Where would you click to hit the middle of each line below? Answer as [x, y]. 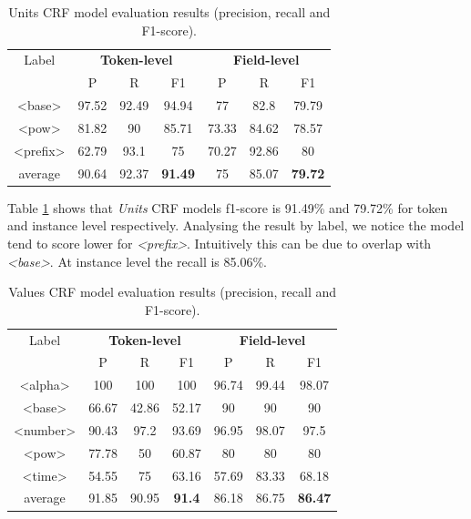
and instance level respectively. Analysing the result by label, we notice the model [236, 225]
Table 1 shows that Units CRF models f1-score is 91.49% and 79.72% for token [228, 207]
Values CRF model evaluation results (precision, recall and [173, 292]
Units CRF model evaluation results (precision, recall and [169, 12]
